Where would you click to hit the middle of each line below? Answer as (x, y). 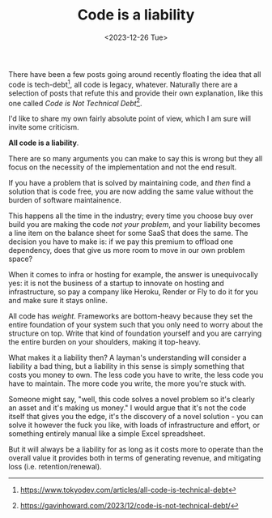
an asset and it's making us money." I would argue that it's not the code (127, 408)
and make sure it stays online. (58, 301)
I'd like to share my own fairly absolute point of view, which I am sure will (130, 118)
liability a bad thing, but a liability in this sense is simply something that (126, 366)
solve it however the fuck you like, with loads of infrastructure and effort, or (134, 425)
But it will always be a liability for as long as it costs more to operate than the (136, 450)
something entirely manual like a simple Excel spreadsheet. (107, 434)
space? (21, 259)
